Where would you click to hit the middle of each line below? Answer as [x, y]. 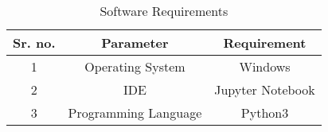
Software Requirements [164, 11]
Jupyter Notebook [265, 89]
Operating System [135, 66]
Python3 [265, 113]
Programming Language [135, 113]
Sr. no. [34, 43]
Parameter [135, 43]
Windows [265, 66]
